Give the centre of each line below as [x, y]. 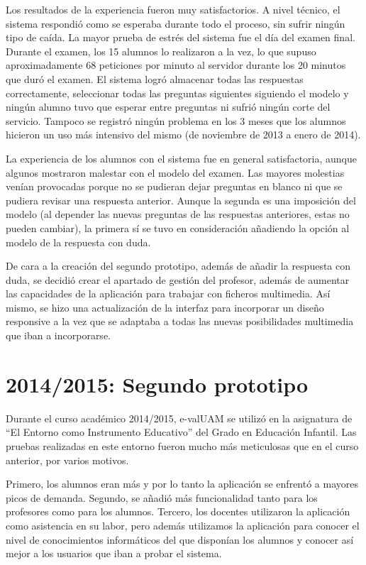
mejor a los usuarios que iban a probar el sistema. [114, 553]
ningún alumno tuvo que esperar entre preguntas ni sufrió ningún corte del [168, 107]
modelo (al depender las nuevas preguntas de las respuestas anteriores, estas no [178, 214]
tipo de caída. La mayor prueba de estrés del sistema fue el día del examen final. [181, 37]
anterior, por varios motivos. [67, 460]
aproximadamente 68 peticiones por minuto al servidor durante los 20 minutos [176, 65]
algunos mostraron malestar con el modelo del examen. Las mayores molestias [175, 172]
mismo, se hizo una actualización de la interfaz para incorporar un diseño [165, 307]
